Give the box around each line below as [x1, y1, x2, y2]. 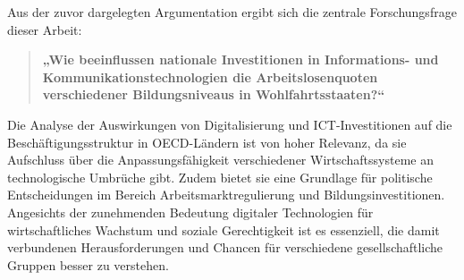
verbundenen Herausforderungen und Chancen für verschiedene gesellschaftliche [7, 238, 443, 257]
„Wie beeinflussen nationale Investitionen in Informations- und [42, 50, 439, 69]
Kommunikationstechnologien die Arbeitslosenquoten [42, 67, 378, 86]
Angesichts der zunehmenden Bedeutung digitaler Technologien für [7, 202, 374, 221]
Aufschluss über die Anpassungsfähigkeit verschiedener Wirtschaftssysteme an [7, 150, 434, 169]
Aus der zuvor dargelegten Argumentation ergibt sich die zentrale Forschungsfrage [7, 3, 457, 21]
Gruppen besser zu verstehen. [7, 255, 169, 274]
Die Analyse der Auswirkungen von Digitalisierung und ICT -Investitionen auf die [7, 115, 452, 133]
